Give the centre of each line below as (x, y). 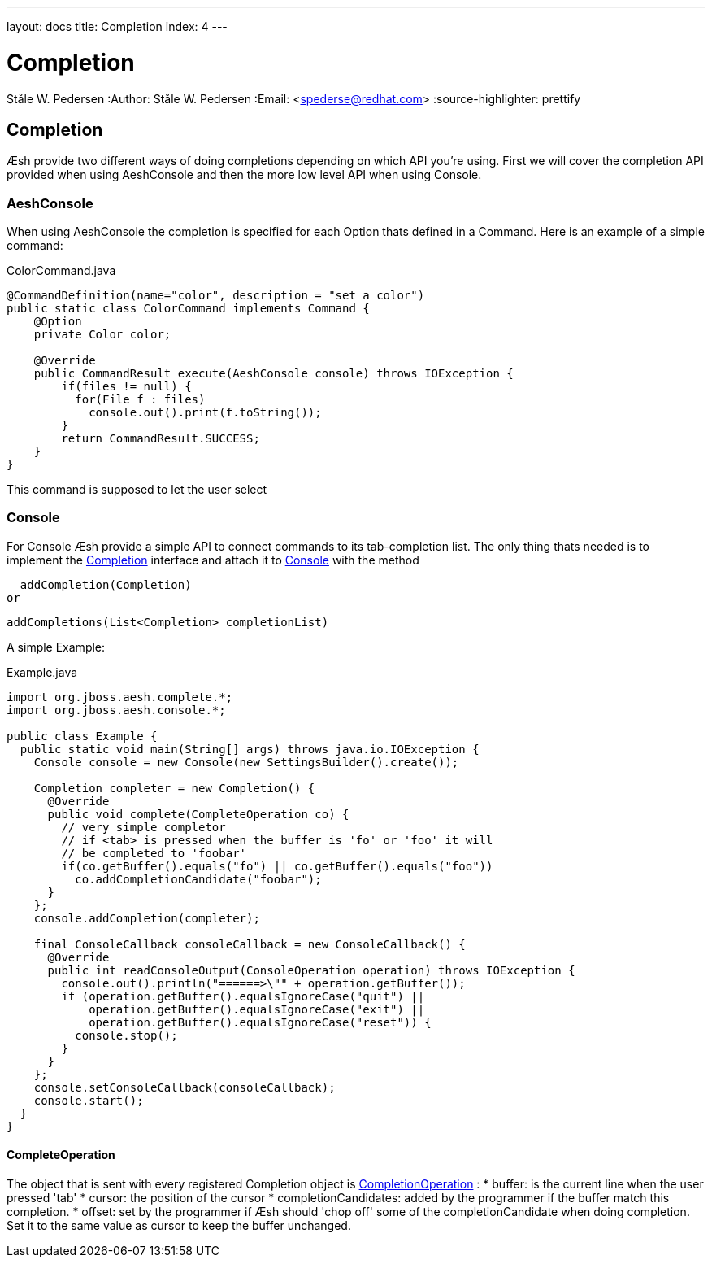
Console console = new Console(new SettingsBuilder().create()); (246, 762)
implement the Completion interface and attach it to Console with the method (213, 560)
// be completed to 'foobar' (154, 853)
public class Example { (82, 736)
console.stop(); (126, 1035)
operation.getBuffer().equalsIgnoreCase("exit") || (257, 1009)
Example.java (42, 672)
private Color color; (102, 335)
